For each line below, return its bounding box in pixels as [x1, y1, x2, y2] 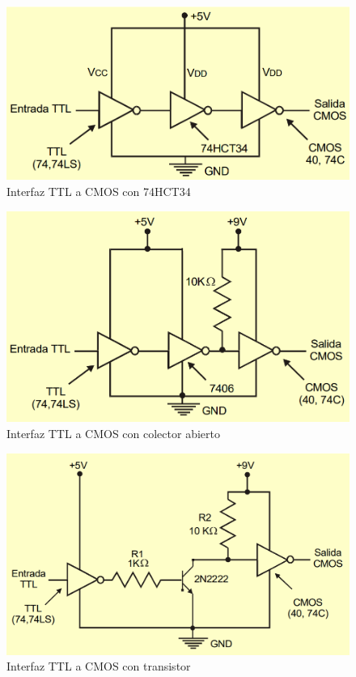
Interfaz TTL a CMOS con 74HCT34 [6, 183, 191, 200]
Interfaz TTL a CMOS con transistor [6, 658, 191, 675]
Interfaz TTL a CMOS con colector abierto [6, 425, 220, 442]
